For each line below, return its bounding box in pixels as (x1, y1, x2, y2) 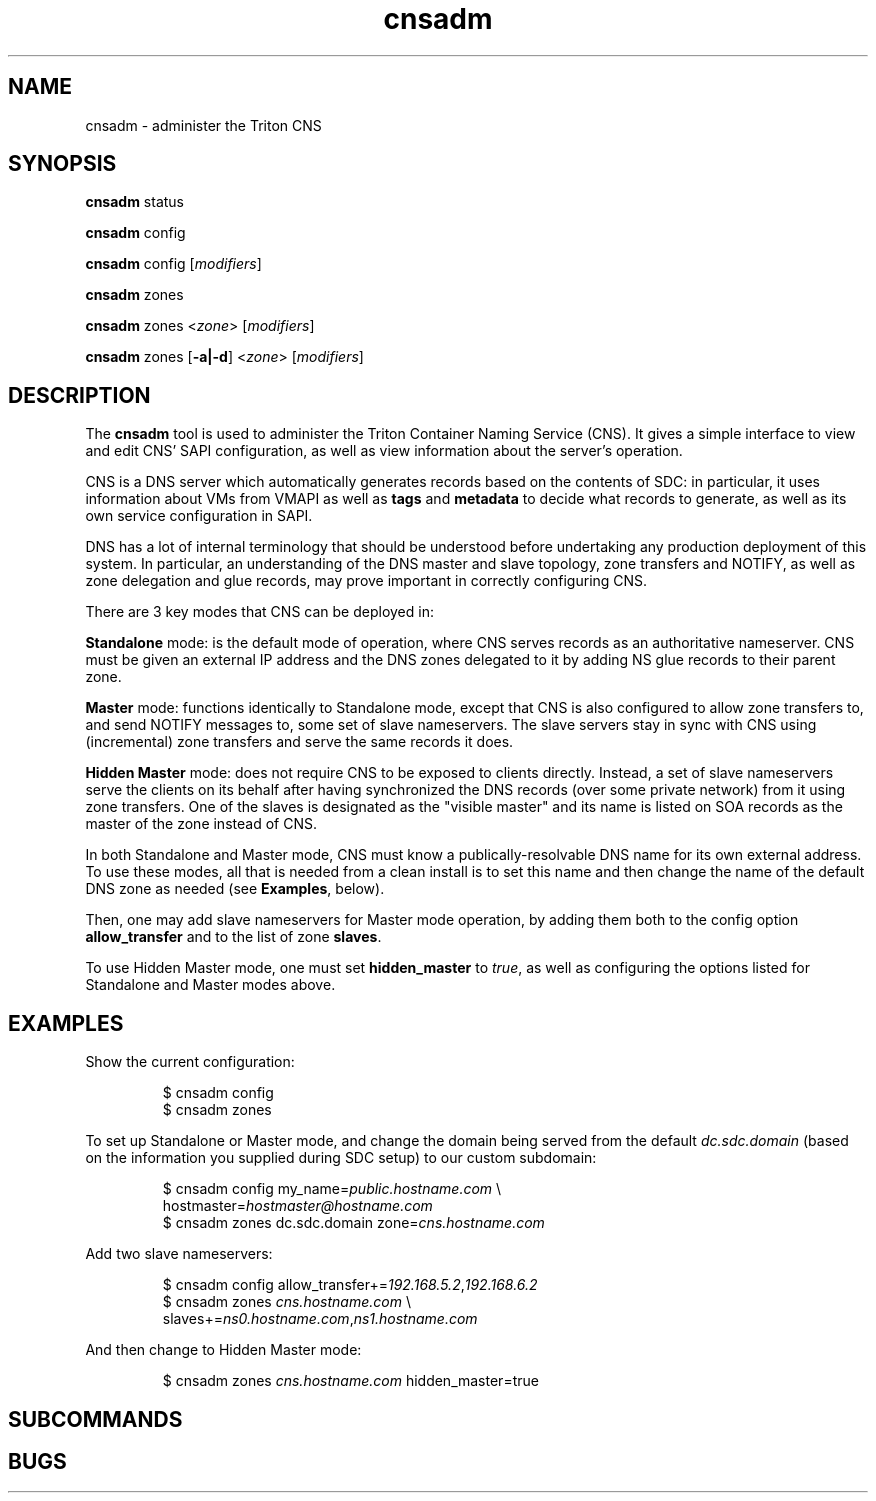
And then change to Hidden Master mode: (85, 1341, 362, 1359)
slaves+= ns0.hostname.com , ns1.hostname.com (162, 1310, 478, 1328)
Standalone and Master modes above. (85, 976, 336, 994)
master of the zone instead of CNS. (85, 815, 317, 833)
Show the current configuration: (85, 1053, 295, 1071)
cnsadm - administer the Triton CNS (85, 116, 322, 134)
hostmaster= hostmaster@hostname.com (162, 1197, 433, 1215)
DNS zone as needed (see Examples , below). (85, 880, 385, 898)
